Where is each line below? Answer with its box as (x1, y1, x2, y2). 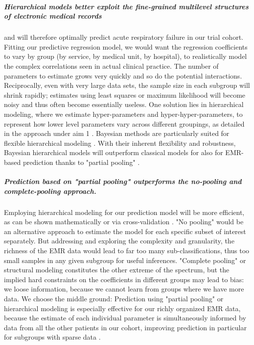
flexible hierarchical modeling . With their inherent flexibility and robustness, (4, 137, 236, 148)
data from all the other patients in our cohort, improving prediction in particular (4, 322, 247, 332)
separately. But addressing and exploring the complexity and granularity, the (4, 236, 234, 246)
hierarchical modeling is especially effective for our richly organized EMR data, (4, 303, 241, 313)
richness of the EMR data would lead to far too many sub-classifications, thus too (4, 245, 250, 255)
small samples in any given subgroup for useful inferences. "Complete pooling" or (4, 255, 246, 265)
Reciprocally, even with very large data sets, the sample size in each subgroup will (4, 80, 250, 90)
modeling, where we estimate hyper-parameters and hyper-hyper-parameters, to (4, 108, 243, 119)
